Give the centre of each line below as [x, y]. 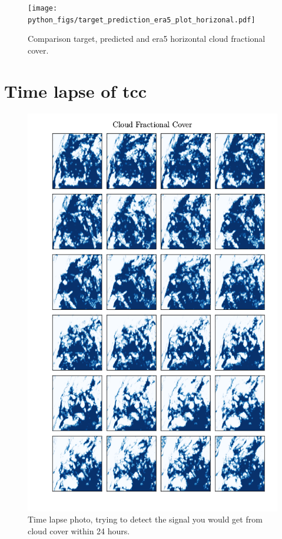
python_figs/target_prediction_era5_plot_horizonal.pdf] [142, 20]
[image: [43, 8]
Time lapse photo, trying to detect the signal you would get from [145, 519]
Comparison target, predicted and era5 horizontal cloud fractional [147, 39]
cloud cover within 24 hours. [79, 531]
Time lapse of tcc [76, 90]
